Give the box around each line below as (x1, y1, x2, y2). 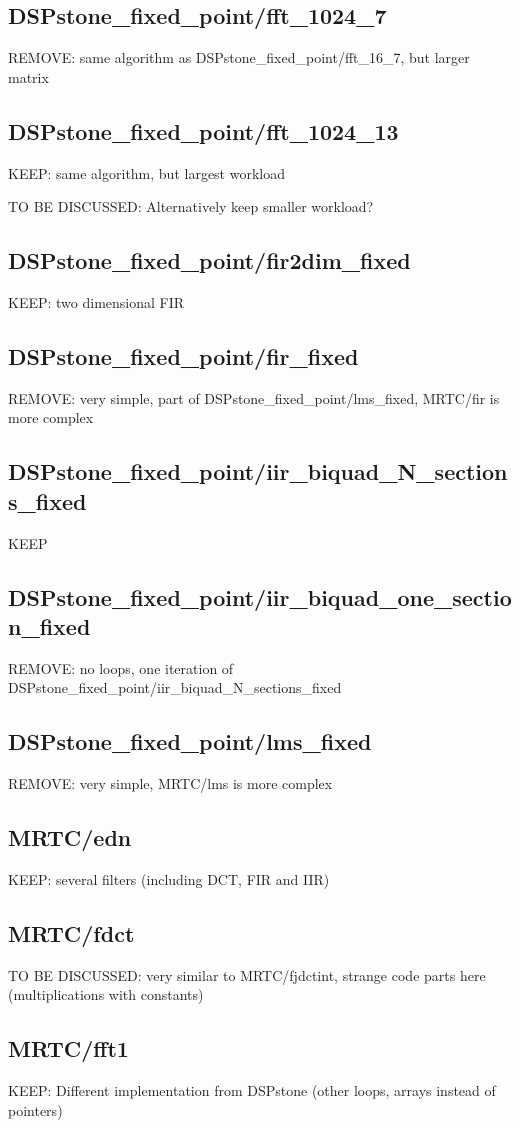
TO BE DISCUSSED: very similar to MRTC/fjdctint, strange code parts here (8, 964, 486, 985)
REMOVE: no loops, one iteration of (8, 657, 234, 678)
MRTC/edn (8, 822, 132, 853)
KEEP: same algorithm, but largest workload (8, 162, 285, 183)
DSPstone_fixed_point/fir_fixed (8, 340, 359, 371)
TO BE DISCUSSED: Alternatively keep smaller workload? (8, 196, 374, 217)
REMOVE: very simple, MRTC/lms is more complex (8, 773, 333, 794)
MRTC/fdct (8, 917, 135, 948)
